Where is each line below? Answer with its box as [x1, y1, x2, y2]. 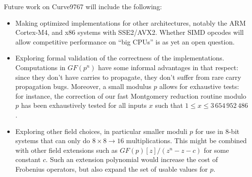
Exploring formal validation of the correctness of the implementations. [15, 53, 224, 63]
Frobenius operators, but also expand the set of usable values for [15, 163, 208, 174]
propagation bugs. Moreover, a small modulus [15, 81, 151, 91]
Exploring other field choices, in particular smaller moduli [15, 126, 187, 136]
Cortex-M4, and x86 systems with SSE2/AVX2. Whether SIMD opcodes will [15, 27, 244, 37]
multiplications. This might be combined [126, 135, 247, 146]
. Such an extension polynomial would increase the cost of [46, 154, 218, 164]
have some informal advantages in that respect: [98, 62, 238, 72]
